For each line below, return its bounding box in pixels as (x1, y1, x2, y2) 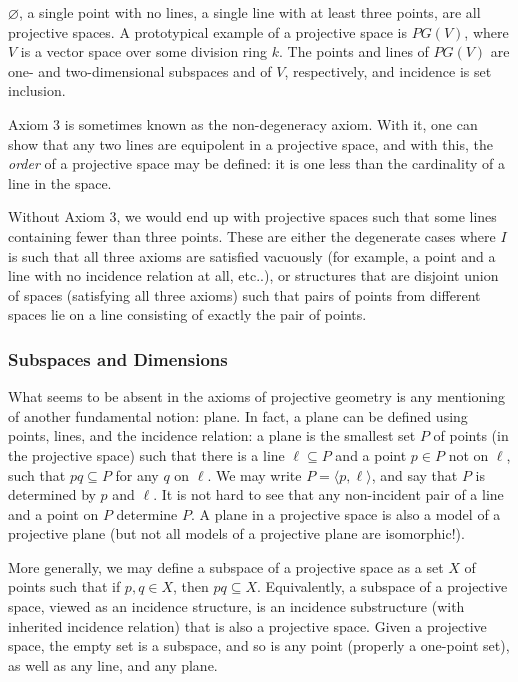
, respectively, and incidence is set (284, 60, 492, 81)
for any (115, 464, 159, 485)
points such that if (8, 576, 121, 597)
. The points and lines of (278, 41, 429, 62)
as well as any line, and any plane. (8, 654, 218, 675)
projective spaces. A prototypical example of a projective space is (8, 21, 407, 42)
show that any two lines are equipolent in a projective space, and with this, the (8, 133, 493, 154)
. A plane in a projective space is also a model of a (190, 503, 501, 524)
